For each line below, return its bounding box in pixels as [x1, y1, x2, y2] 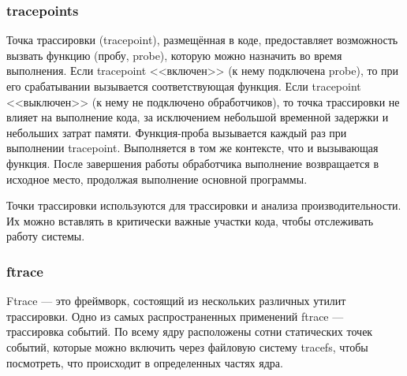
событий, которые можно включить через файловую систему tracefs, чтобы [6, 338, 368, 355]
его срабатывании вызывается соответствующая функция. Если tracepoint [6, 78, 361, 94]
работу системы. [6, 228, 85, 244]
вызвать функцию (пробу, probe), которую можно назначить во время [6, 47, 342, 63]
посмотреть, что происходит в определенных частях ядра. [6, 354, 283, 370]
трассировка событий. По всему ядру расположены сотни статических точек [6, 323, 373, 340]
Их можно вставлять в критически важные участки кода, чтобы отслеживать [6, 212, 374, 229]
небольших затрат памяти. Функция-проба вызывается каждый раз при [6, 124, 347, 140]
